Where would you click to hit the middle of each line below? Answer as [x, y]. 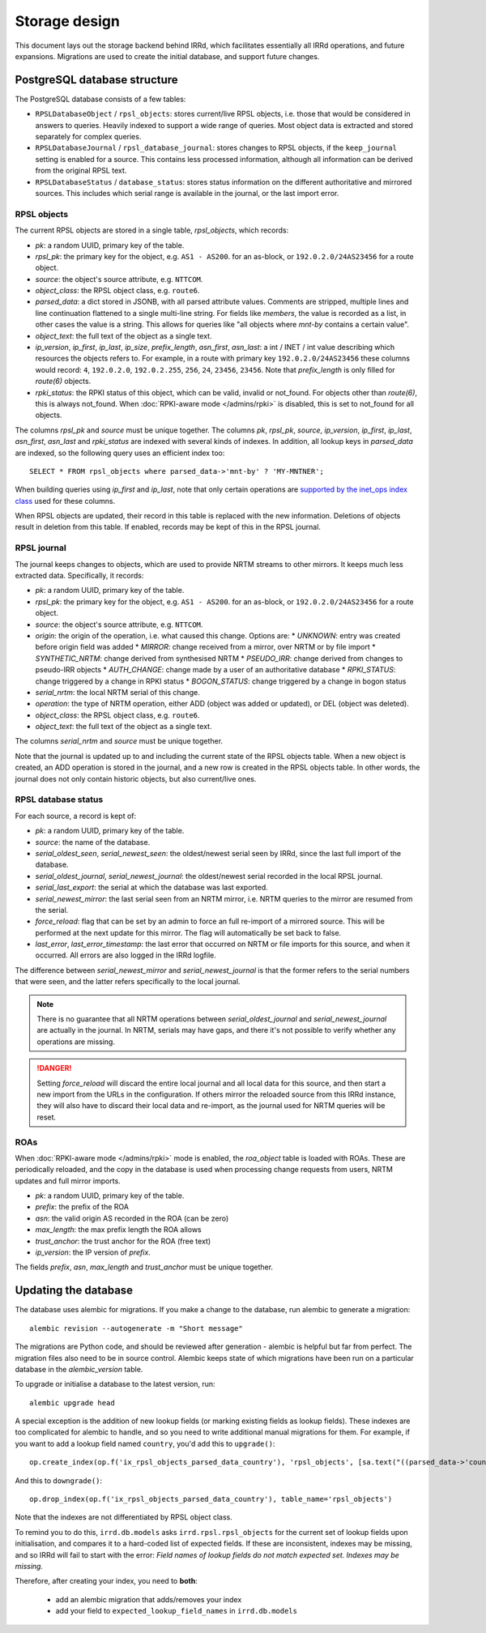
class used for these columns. [65, 501]
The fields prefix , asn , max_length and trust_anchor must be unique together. [144, 1267]
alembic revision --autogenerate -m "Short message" [136, 1328]
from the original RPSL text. [81, 171]
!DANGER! [54, 1068]
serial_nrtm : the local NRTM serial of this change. [117, 692]
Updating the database [74, 1291]
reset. [47, 1117]
